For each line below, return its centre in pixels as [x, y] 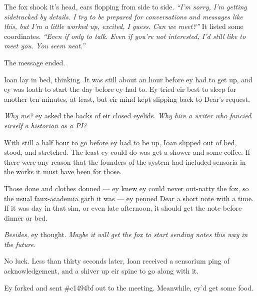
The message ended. [35, 62]
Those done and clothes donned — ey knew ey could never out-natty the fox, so [126, 188]
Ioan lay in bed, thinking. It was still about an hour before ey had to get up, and [128, 79]
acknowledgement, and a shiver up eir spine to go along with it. [101, 271]
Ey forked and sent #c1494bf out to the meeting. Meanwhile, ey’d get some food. [129, 287]
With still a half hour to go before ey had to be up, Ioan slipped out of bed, [120, 142]
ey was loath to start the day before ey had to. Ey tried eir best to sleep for [120, 89]
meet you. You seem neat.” [45, 46]
